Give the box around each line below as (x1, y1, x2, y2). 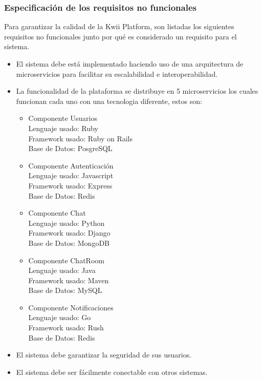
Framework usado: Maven (28, 275, 109, 285)
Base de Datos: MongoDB (28, 237, 110, 248)
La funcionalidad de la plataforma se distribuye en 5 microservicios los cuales (16, 86, 258, 96)
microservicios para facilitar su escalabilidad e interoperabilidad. (16, 68, 218, 79)
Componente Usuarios (28, 113, 97, 123)
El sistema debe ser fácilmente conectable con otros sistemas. (16, 366, 208, 377)
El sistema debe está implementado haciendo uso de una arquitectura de (16, 58, 244, 69)
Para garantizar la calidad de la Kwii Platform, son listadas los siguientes (4, 21, 234, 32)
